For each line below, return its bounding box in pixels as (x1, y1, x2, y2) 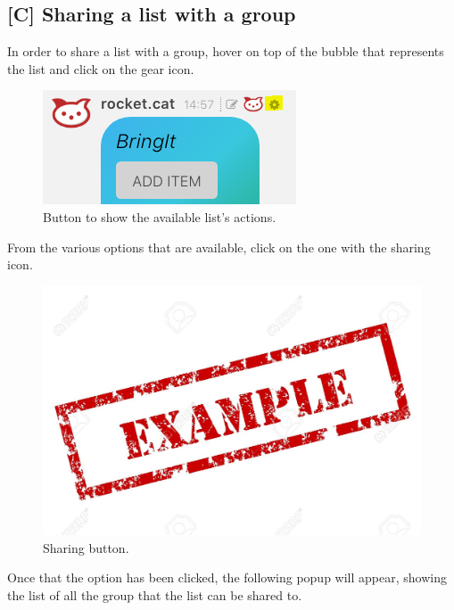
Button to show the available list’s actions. (43, 207, 277, 226)
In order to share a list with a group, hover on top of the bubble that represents (7, 42, 444, 61)
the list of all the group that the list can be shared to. (7, 586, 302, 605)
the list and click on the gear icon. (7, 59, 194, 78)
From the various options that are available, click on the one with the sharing (7, 237, 431, 256)
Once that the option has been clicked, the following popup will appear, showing (7, 568, 447, 587)
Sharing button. (43, 538, 129, 556)
